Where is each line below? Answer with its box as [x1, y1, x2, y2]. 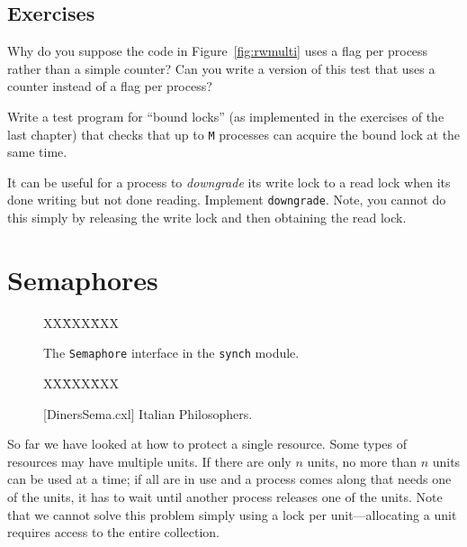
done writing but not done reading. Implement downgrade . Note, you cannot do [7, 190, 446, 209]
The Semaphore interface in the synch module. [43, 343, 300, 362]
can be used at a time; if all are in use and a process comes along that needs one [7, 470, 452, 488]
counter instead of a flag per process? [7, 77, 212, 96]
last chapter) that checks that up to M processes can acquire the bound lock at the [7, 124, 461, 143]
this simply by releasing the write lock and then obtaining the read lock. [7, 208, 407, 227]
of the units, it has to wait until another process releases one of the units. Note [7, 488, 443, 506]
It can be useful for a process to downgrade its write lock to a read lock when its [7, 172, 451, 191]
